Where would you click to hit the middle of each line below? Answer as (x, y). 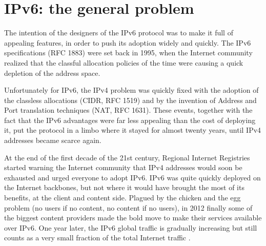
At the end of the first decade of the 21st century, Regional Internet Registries (127, 157)
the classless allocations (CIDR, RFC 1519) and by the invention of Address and (130, 100)
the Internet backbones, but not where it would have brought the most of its (124, 187)
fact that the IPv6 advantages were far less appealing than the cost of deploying (130, 120)
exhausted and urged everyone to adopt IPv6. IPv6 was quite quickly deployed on (132, 177)
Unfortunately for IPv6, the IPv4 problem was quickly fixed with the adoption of (131, 90)
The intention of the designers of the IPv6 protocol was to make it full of (119, 33)
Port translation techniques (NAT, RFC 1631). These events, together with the (128, 110)
